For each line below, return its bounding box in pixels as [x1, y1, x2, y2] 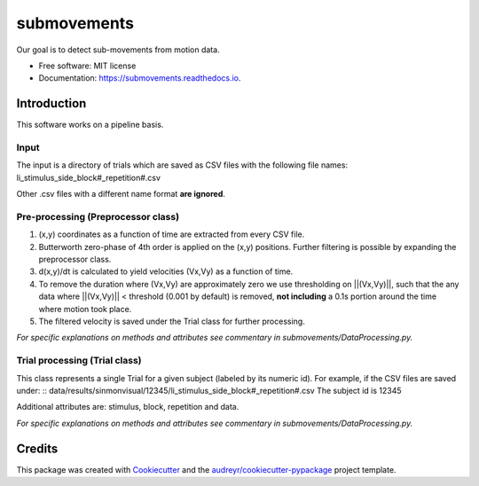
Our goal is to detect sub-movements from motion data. [16, 44, 221, 55]
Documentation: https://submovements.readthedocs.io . [38, 73, 241, 83]
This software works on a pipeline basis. [16, 120, 164, 130]
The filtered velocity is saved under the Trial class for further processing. [38, 316, 305, 327]
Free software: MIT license [38, 60, 137, 71]
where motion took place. [38, 303, 132, 314]
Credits [16, 441, 59, 456]
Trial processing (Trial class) [16, 355, 142, 367]
